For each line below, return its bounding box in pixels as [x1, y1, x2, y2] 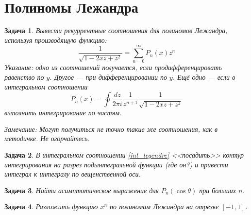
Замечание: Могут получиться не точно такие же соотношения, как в [4, 124, 218, 134]
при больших [199, 185, 236, 195]
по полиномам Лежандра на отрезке [110, 201, 219, 212]
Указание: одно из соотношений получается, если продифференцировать [4, 62, 222, 72]
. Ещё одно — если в [172, 72, 235, 82]
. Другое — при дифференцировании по [50, 72, 167, 82]
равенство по [4, 72, 44, 82]
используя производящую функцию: [4, 35, 107, 45]
